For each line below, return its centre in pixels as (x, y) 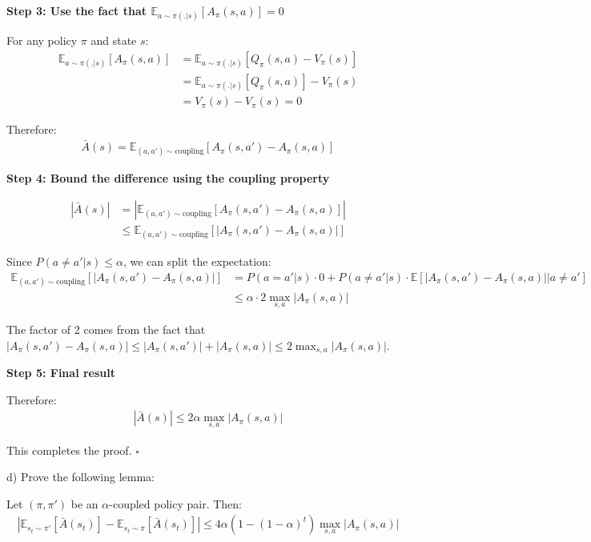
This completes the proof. (69, 450)
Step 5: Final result (61, 373)
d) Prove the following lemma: (80, 477)
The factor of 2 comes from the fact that (106, 329)
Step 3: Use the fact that (76, 10)
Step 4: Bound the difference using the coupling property (168, 178)
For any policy (42, 40)
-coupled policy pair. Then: (175, 503)
